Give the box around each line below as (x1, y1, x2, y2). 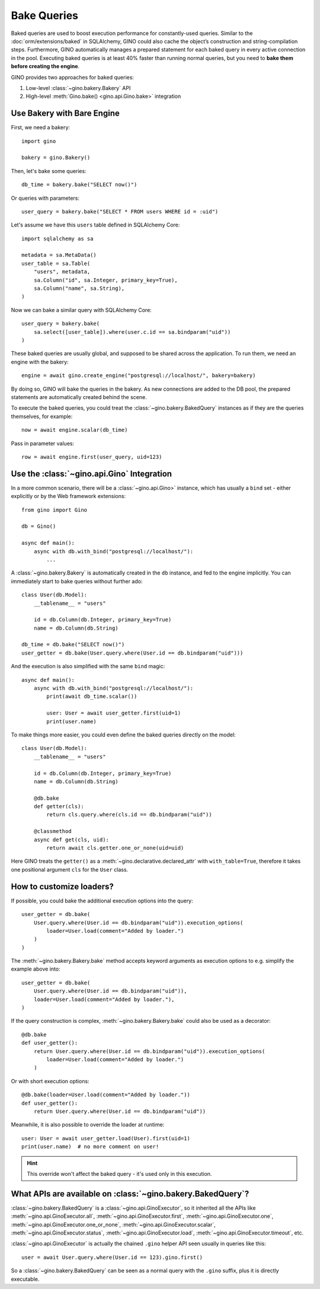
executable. (11, 1275, 40, 1282)
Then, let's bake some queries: (11, 167, 87, 174)
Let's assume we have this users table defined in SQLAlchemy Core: (11, 221, 180, 228)
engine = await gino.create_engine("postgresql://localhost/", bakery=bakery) (21, 372, 256, 379)
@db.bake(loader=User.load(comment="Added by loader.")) (21, 1092, 191, 1098)
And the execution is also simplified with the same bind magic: (11, 663, 165, 670)
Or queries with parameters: (11, 194, 80, 202)
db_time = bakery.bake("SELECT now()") (21, 181, 137, 188)
